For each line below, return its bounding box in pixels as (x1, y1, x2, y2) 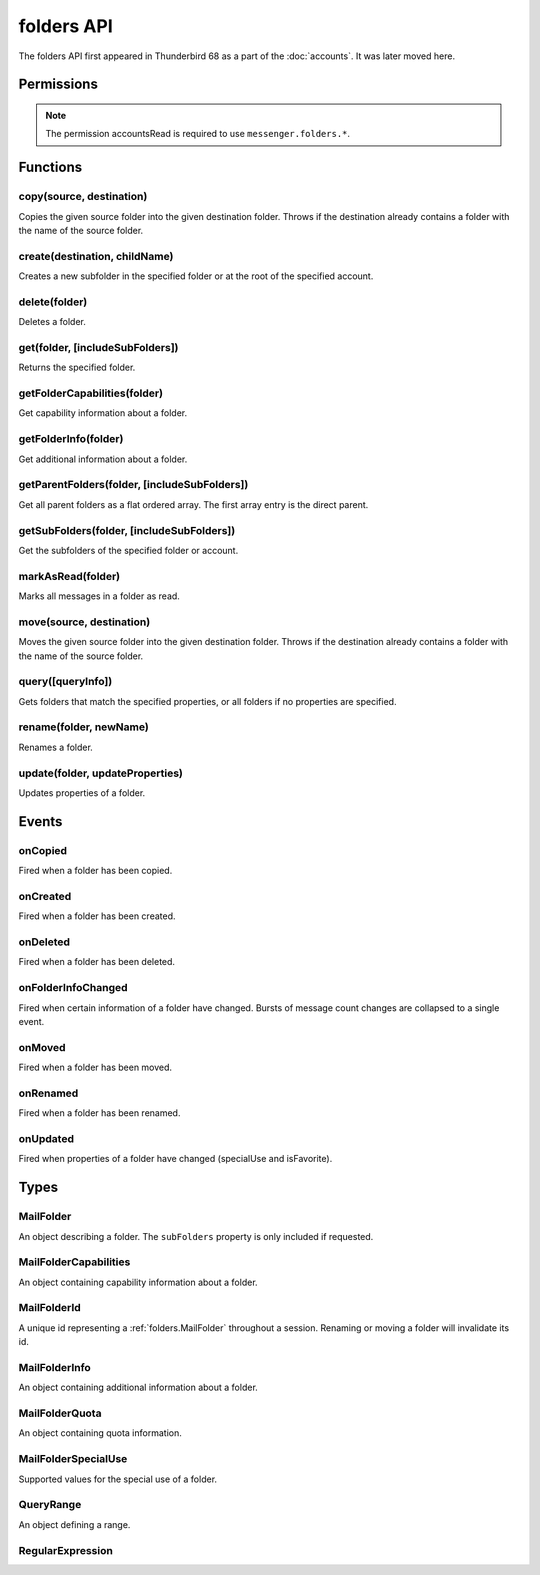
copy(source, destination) (18, 190, 148, 204)
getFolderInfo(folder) (18, 432, 124, 446)
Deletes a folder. (18, 316, 87, 328)
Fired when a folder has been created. (18, 910, 176, 922)
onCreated (18, 889, 72, 903)
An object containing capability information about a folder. (18, 1276, 259, 1288)
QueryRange (18, 1498, 82, 1512)
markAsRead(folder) (18, 569, 120, 583)
